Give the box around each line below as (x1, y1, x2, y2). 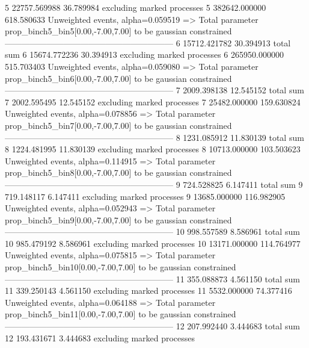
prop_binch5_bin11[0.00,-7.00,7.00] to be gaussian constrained (5, 308, 236, 320)
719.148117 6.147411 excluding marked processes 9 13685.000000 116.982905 (5, 190, 286, 202)
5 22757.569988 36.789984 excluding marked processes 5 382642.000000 (5, 1, 266, 13)
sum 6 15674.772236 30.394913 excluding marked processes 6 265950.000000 (5, 48, 284, 61)
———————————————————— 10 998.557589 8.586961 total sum (5, 225, 300, 238)
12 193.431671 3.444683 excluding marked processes (5, 331, 195, 344)
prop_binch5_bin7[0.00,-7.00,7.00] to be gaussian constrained (5, 119, 232, 131)
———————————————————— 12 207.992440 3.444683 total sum (5, 320, 300, 332)
